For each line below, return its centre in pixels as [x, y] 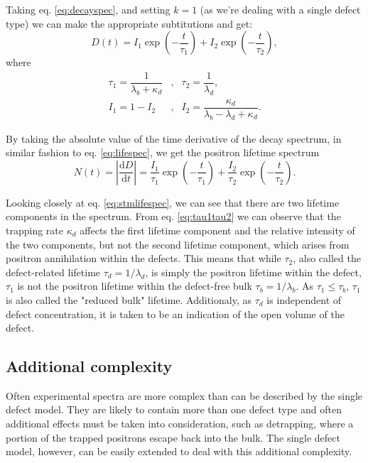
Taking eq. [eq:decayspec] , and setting [88, 9]
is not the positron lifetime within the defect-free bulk [135, 286]
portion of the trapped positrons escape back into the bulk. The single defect [173, 437]
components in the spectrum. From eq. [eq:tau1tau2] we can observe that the [173, 216]
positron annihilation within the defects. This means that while [144, 258]
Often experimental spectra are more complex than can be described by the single [184, 395]
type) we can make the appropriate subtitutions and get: [129, 23]
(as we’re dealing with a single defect [280, 9]
